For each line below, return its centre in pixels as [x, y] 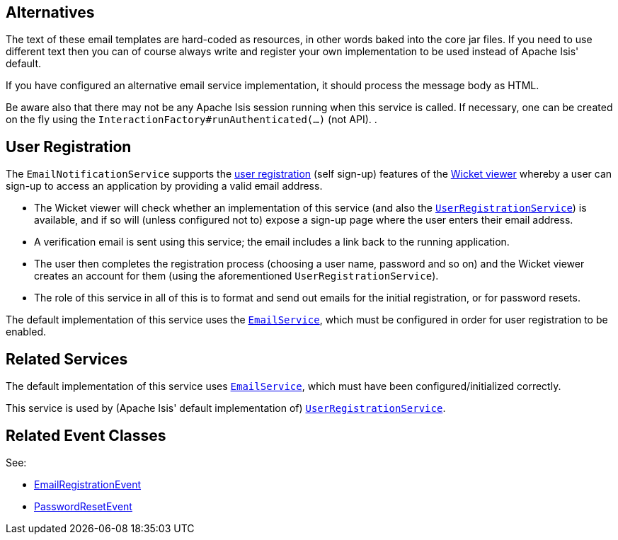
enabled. [26, 332]
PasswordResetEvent [83, 506]
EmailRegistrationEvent [88, 484]
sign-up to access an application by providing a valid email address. [164, 186]
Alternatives [50, 12]
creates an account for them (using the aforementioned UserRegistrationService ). [236, 276]
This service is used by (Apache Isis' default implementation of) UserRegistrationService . [226, 408]
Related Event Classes [86, 435]
